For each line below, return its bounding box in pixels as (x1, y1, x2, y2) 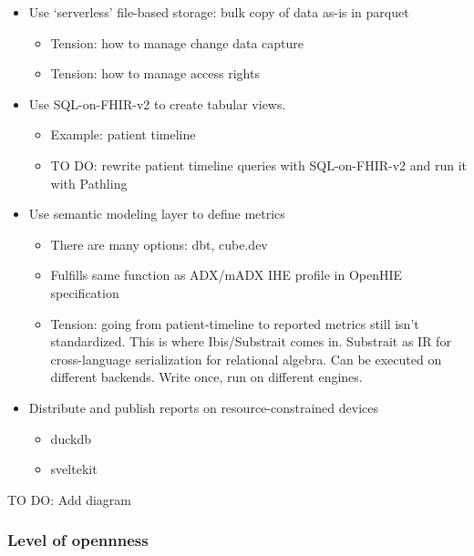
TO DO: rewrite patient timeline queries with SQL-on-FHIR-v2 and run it (50, 155, 468, 174)
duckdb (50, 428, 91, 448)
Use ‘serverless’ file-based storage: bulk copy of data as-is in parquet (28, 3, 409, 21)
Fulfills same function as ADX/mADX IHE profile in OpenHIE (50, 265, 403, 284)
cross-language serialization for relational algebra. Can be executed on (50, 349, 442, 368)
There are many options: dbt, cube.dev (50, 234, 268, 253)
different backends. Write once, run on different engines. (50, 367, 363, 386)
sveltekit (50, 459, 98, 479)
